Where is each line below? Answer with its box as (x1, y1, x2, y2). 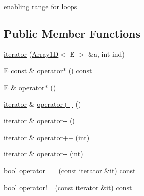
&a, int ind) (88, 49, 125, 59)
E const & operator (4, 65, 63, 76)
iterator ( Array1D (4, 49, 59, 59)
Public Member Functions (4, 25, 140, 41)
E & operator (4, 82, 45, 92)
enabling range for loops (4, 1, 77, 11)
